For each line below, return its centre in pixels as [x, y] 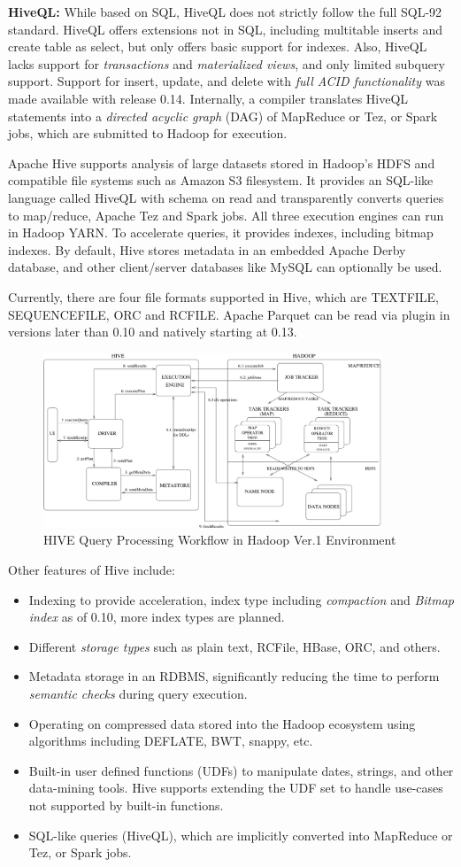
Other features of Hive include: [92, 569]
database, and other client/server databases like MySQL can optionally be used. [225, 267]
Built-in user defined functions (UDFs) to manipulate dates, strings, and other [241, 770]
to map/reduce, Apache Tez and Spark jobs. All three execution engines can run [226, 215]
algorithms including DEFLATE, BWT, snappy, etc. [171, 741]
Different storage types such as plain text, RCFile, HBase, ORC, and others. [234, 646]
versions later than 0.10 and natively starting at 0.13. [153, 332]
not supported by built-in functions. [126, 805]
